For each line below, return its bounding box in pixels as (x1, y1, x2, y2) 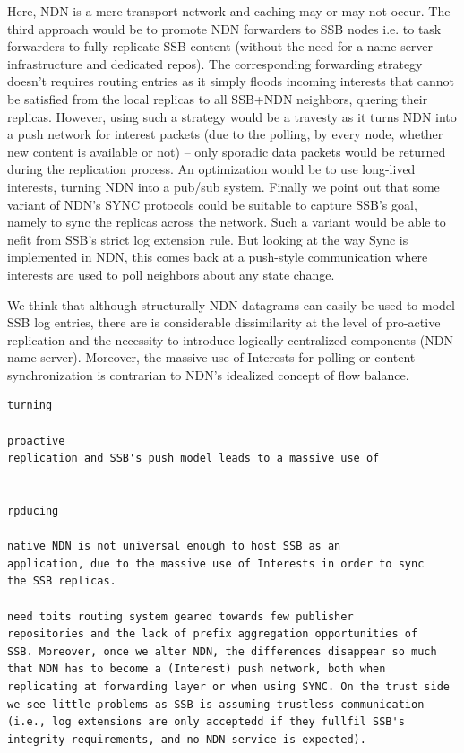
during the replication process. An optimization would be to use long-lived (7, 160, 416, 178)
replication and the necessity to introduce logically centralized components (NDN (7, 330, 453, 349)
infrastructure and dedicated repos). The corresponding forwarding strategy (7, 54, 423, 73)
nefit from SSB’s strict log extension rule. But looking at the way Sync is (7, 229, 408, 248)
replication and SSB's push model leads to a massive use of (7, 452, 380, 465)
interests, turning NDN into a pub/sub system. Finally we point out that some (7, 177, 440, 195)
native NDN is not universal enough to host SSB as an (7, 540, 341, 553)
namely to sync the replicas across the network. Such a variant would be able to (7, 212, 446, 231)
